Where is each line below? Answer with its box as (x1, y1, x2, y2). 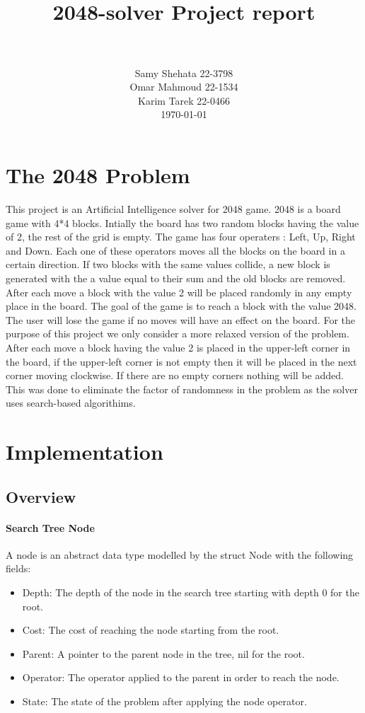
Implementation (6, 437, 163, 466)
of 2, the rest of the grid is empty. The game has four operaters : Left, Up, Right (6, 229, 356, 244)
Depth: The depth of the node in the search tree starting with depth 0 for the (22, 585, 359, 600)
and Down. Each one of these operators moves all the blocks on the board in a (6, 243, 345, 257)
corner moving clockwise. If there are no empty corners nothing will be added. (6, 368, 344, 383)
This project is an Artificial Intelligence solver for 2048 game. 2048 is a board (6, 202, 341, 216)
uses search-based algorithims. (6, 395, 136, 410)
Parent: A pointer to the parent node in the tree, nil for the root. (22, 646, 305, 661)
